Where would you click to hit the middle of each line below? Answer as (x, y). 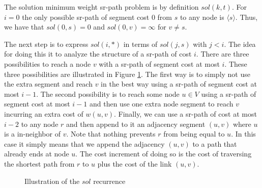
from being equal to (194, 134)
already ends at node (37, 154)
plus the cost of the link (135, 163)
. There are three (223, 54)
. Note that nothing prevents (111, 134)
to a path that (215, 143)
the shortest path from (39, 163)
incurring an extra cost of (44, 113)
